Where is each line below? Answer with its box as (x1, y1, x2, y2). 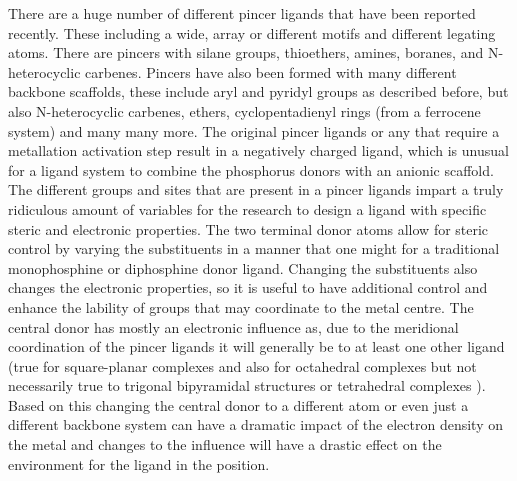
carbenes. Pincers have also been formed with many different (85, 61, 457, 82)
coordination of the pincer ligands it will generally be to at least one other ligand (8, 336, 505, 357)
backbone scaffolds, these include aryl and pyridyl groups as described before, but (8, 81, 509, 102)
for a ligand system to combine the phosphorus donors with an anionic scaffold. (8, 159, 494, 180)
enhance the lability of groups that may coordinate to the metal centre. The (8, 296, 474, 317)
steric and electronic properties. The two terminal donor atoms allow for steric (8, 218, 489, 239)
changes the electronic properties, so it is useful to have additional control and (8, 277, 488, 298)
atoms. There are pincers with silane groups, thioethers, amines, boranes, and (8, 42, 484, 63)
